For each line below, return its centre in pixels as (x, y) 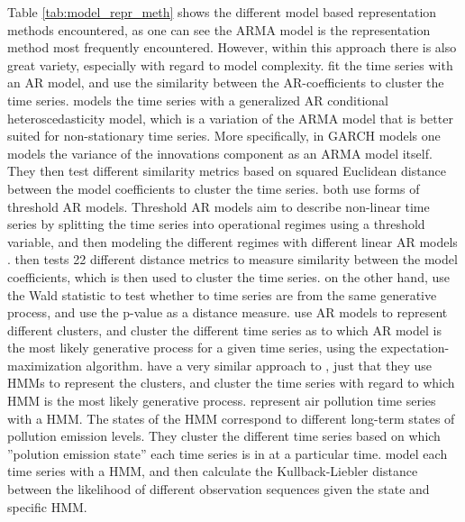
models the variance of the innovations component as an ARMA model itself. (220, 153)
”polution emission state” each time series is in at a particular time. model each (228, 453)
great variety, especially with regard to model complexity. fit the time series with (230, 64)
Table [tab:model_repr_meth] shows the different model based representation (222, 12)
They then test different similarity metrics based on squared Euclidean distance (227, 171)
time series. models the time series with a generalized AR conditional (198, 100)
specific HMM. (47, 506)
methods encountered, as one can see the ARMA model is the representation (219, 29)
